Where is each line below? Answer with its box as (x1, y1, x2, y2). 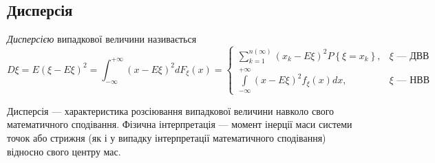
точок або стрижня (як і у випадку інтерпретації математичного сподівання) (7, 130, 326, 144)
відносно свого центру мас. (7, 144, 121, 158)
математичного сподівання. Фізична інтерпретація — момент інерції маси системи (7, 117, 352, 131)
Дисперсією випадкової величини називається (7, 32, 197, 46)
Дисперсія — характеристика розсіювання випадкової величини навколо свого (7, 103, 335, 118)
